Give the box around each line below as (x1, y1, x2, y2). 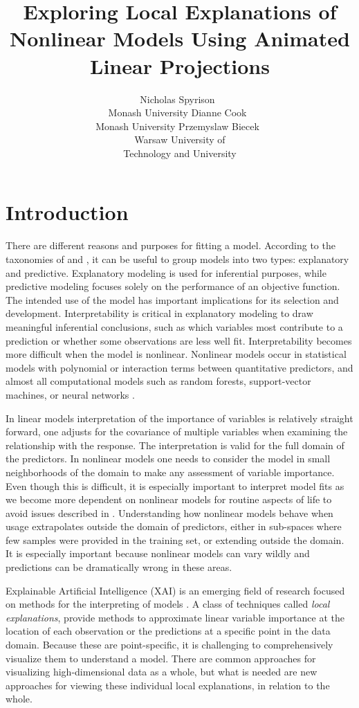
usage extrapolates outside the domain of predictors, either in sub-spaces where (6, 519, 342, 534)
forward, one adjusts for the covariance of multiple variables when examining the (6, 424, 348, 439)
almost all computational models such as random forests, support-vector (6, 374, 311, 388)
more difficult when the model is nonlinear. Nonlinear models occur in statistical (6, 347, 347, 361)
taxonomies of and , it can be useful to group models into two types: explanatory (6, 252, 349, 266)
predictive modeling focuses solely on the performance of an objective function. (6, 279, 340, 293)
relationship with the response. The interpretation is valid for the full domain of (6, 437, 344, 452)
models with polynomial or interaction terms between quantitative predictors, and (6, 360, 353, 374)
